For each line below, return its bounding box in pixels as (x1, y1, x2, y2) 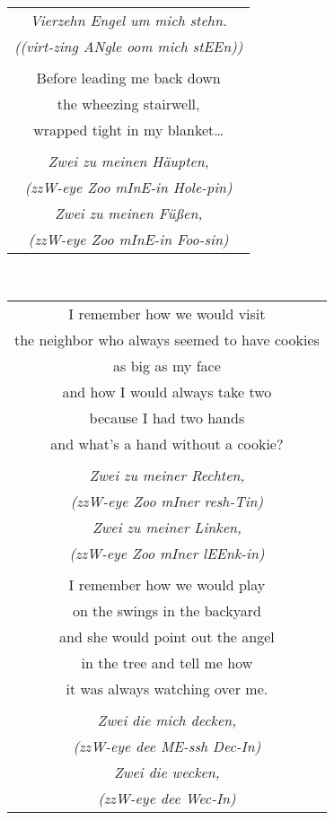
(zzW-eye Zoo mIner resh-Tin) (70, 490, 264, 511)
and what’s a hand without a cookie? (50, 432, 284, 454)
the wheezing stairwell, (57, 93, 200, 114)
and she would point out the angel (59, 625, 275, 647)
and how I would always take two (62, 380, 272, 402)
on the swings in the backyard (72, 599, 261, 621)
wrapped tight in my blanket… (33, 119, 224, 140)
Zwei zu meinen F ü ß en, (54, 203, 203, 223)
